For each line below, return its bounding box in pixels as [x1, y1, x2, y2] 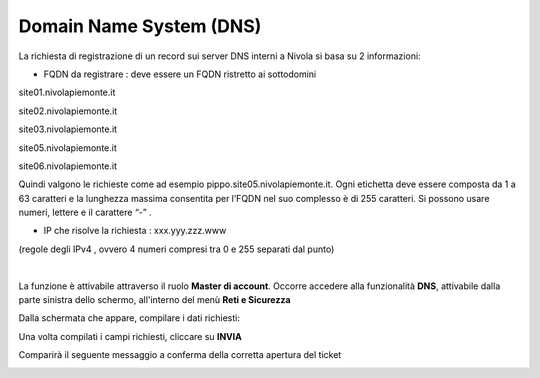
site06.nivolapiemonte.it [18, 160, 118, 172]
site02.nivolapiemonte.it [18, 105, 118, 117]
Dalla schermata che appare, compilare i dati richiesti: [18, 312, 240, 324]
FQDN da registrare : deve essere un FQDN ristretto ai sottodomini [43, 68, 317, 80]
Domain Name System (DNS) [18, 15, 262, 37]
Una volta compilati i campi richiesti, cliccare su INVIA [18, 330, 242, 342]
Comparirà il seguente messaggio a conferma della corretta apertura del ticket [18, 349, 342, 361]
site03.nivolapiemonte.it [18, 123, 118, 135]
